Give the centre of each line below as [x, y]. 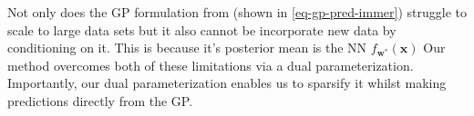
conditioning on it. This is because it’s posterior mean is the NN [187, 48]
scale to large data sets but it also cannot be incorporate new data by [202, 29]
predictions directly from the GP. [100, 100]
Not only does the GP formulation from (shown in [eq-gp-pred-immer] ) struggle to [237, 12]
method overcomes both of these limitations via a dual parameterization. [211, 65]
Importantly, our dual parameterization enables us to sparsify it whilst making [227, 83]
